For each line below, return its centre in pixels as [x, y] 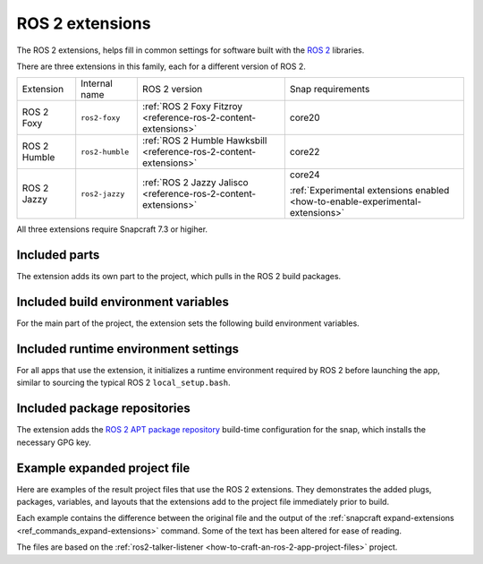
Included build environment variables [123, 302]
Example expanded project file [103, 468]
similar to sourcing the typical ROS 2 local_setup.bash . [123, 383]
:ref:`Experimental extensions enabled [369, 191]
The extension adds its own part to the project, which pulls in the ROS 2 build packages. [179, 277]
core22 [305, 152]
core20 [305, 118]
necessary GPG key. [54, 442]
